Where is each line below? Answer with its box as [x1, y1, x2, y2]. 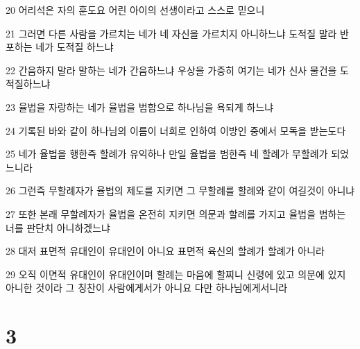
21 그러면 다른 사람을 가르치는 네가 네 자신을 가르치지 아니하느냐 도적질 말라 [6, 26, 337, 40]
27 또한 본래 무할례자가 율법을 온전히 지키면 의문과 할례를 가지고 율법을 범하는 [6, 206, 346, 221]
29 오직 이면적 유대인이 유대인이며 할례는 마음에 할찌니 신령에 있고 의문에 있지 [6, 266, 346, 281]
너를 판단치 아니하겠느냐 [6, 220, 111, 235]
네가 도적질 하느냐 [35, 40, 114, 54]
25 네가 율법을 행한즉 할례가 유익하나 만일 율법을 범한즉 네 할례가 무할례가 [6, 146, 328, 161]
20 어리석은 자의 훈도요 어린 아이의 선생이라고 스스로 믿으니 [6, 3, 265, 17]
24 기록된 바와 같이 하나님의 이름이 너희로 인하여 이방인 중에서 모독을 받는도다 [6, 123, 346, 137]
